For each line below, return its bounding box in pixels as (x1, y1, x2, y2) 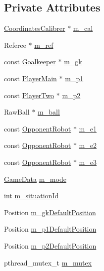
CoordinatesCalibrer (4, 23, 65, 33)
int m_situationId (4, 190, 59, 201)
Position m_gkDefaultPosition (4, 207, 96, 217)
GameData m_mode (4, 173, 66, 184)
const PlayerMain (4, 73, 57, 83)
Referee (4, 39, 26, 50)
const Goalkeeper (4, 56, 56, 67)
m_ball (38, 107, 60, 117)
